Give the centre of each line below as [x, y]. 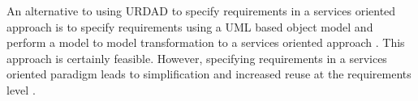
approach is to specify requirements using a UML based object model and [190, 26]
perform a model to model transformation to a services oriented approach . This [206, 42]
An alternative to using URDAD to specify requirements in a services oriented [201, 11]
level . [21, 89]
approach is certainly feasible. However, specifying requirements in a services [197, 58]
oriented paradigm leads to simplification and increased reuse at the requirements [209, 74]
